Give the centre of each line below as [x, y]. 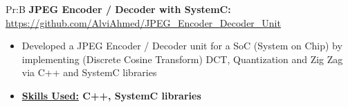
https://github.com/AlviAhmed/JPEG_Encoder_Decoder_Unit [143, 22]
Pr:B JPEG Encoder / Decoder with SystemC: [118, 9]
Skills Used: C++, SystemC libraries [111, 95]
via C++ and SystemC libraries [89, 72]
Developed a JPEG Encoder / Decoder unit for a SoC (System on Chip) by [182, 46]
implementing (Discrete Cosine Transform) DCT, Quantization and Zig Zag [182, 59]
